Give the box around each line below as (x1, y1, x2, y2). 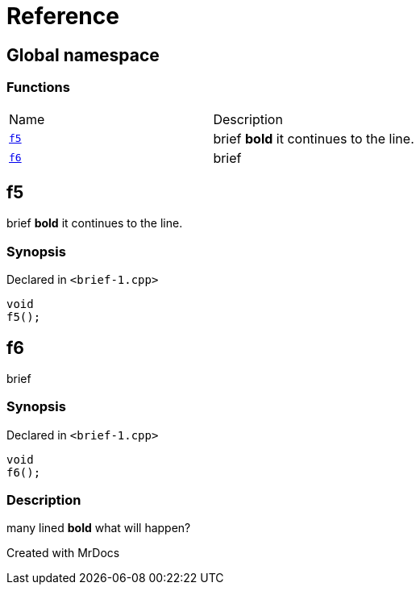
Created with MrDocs (6, 546, 120, 560)
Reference (6, 2, 119, 30)
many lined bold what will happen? (6, 521, 191, 535)
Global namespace (6, 44, 160, 65)
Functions (6, 79, 70, 96)
